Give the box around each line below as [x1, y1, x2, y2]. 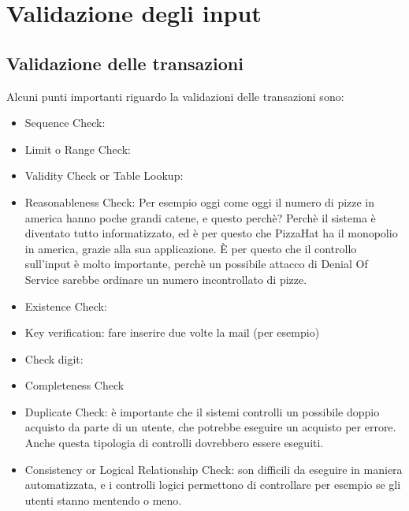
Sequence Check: [24, 114, 106, 131]
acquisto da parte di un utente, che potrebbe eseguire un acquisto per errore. [24, 419, 396, 435]
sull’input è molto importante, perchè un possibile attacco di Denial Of [24, 255, 368, 272]
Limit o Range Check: [24, 140, 131, 157]
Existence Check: [24, 297, 107, 314]
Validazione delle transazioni [6, 50, 244, 75]
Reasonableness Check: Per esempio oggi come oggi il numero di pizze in [24, 193, 375, 210]
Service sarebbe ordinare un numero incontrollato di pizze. [24, 270, 307, 287]
